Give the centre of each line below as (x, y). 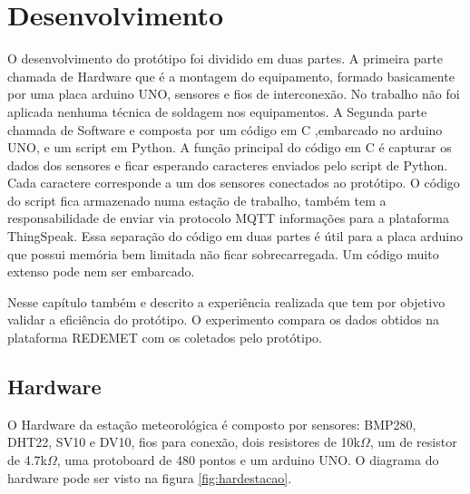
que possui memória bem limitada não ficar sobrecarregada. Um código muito (223, 253)
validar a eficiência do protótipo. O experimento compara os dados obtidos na (224, 320)
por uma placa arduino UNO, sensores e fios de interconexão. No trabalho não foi (234, 94)
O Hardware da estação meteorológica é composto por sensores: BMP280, (212, 424)
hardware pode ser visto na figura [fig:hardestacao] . (150, 477)
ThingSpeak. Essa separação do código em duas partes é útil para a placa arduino (235, 236)
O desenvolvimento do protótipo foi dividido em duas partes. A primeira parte (225, 58)
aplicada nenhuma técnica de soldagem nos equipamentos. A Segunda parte (217, 111)
